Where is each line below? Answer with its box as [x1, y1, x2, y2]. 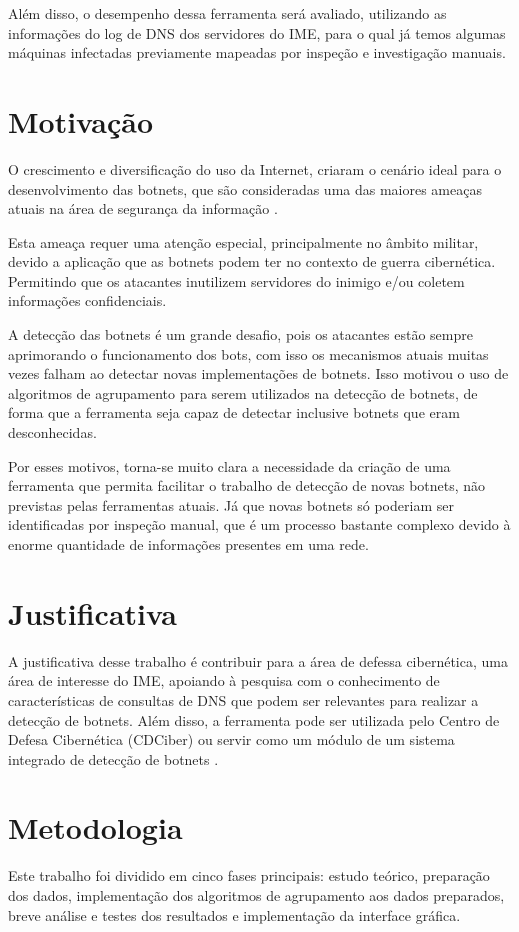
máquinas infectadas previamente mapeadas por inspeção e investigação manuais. [8, 42, 506, 63]
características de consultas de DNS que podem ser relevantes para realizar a [8, 689, 479, 710]
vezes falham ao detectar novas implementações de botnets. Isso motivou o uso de [8, 363, 509, 384]
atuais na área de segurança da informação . [8, 198, 278, 219]
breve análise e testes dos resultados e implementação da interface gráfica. [8, 904, 461, 925]
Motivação [8, 100, 154, 141]
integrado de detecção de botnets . [8, 748, 219, 769]
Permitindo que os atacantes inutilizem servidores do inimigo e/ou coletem [8, 270, 465, 291]
